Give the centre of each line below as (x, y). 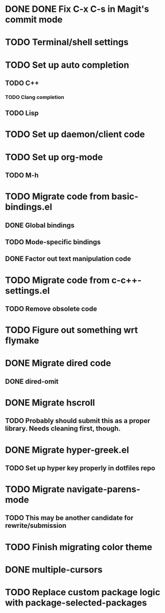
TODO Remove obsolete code (51, 308)
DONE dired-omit (32, 381)
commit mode (34, 20)
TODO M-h (22, 175)
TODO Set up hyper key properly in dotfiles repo (80, 468)
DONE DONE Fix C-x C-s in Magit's (77, 9)
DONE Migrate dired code (58, 363)
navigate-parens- (103, 490)
